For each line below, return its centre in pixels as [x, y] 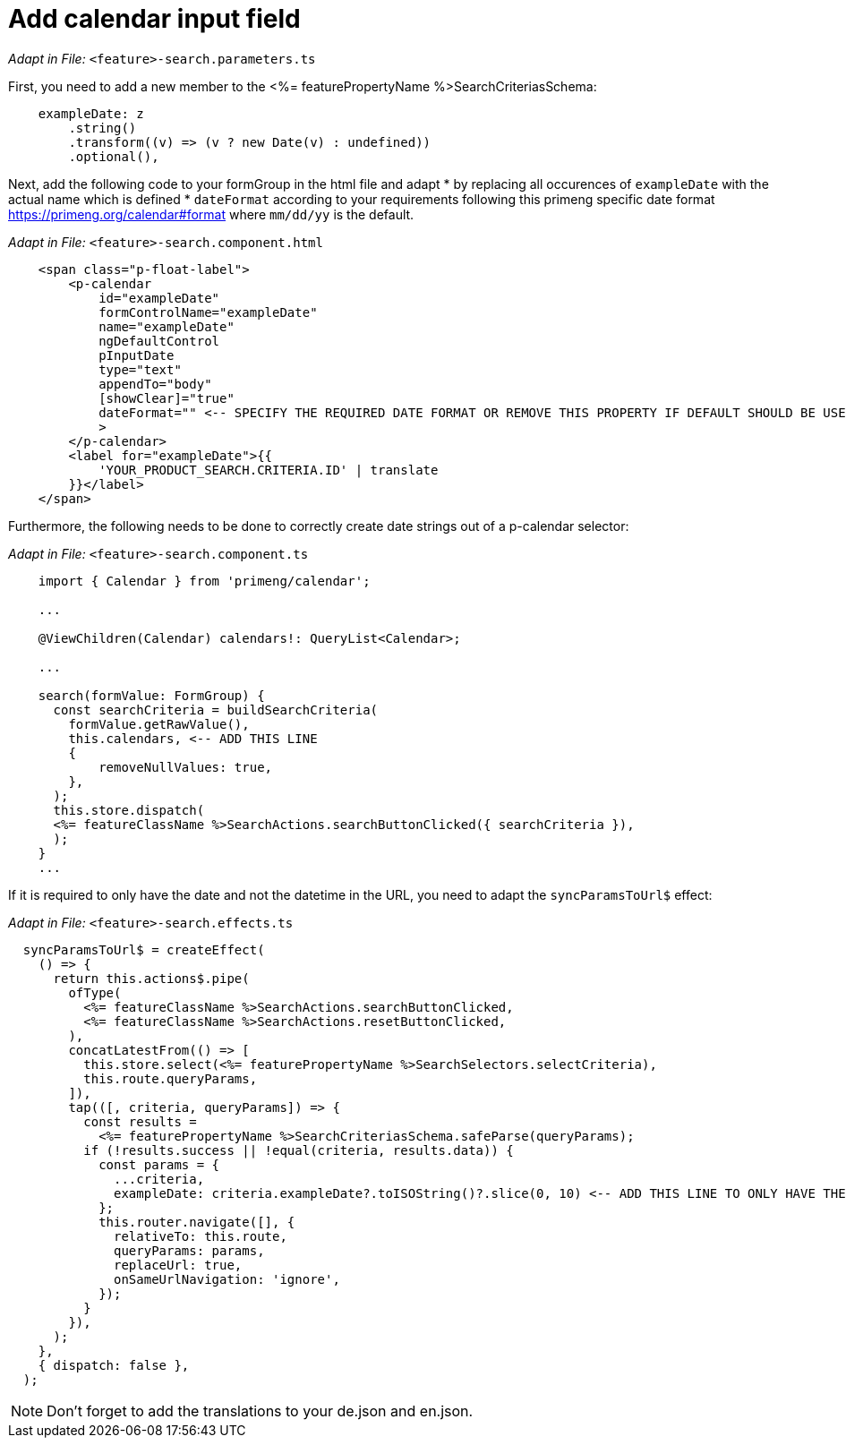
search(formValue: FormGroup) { [151, 695]
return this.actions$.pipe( [151, 978]
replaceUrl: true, [178, 1265]
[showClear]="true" [167, 398]
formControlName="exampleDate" [208, 312]
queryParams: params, [189, 1250]
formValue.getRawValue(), [159, 724]
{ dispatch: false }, [114, 1365]
